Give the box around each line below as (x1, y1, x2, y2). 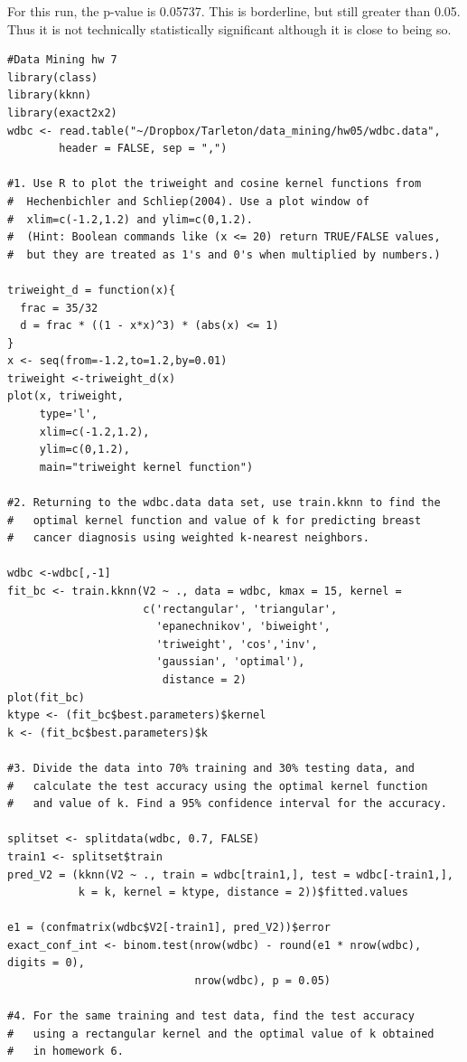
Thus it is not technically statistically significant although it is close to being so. (7, 19, 452, 38)
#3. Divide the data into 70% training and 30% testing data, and (7, 761, 416, 775)
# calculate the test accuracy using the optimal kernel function (7, 779, 428, 793)
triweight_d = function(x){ (7, 283, 176, 296)
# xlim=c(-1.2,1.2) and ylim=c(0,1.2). (7, 212, 254, 226)
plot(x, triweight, (7, 390, 124, 403)
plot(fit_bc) (7, 691, 85, 704)
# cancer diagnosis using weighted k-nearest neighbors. (7, 531, 369, 545)
